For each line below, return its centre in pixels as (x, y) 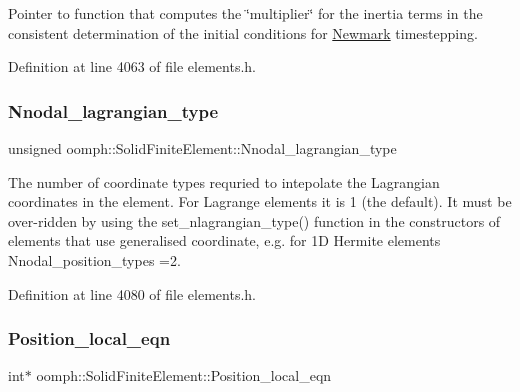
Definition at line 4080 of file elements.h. (132, 293)
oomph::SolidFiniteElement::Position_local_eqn (184, 375)
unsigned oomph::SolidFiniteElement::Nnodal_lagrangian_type (202, 148)
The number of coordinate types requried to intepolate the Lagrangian (224, 181)
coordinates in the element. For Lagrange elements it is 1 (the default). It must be (260, 201)
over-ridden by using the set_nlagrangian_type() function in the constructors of (254, 220)
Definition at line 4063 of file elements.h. (132, 66)
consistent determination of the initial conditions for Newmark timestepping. (243, 32)
